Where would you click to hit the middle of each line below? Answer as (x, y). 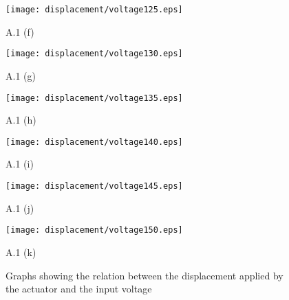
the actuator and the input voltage (79, 289)
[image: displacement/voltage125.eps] (94, 10)
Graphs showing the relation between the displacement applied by (144, 275)
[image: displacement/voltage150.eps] (94, 230)
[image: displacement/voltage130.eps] (94, 54)
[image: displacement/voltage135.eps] (94, 98)
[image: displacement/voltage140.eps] (94, 142)
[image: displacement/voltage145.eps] (94, 186)
